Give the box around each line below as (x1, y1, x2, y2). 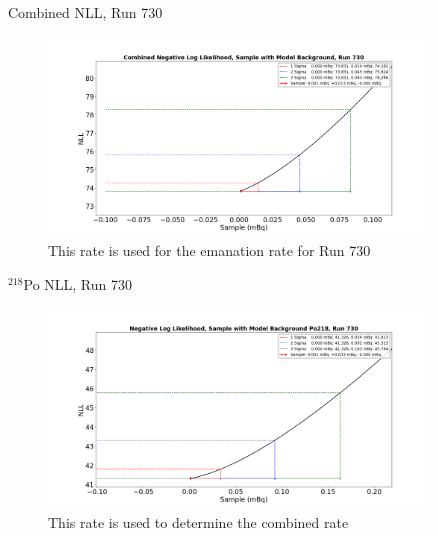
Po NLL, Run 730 (23, 273, 132, 294)
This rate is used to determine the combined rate (48, 512, 349, 533)
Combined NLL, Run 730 (8, 2, 163, 22)
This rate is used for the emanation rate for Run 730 (48, 240, 371, 261)
